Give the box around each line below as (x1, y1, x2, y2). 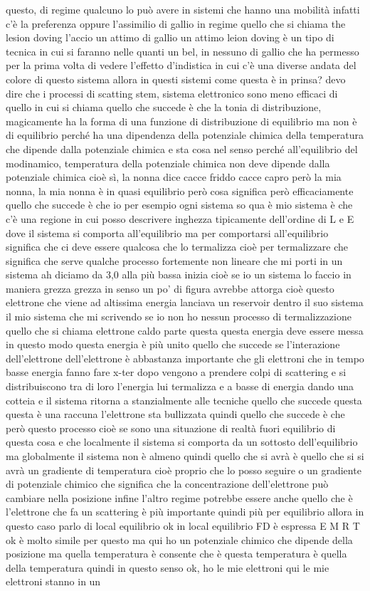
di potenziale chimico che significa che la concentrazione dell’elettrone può (6, 476, 329, 491)
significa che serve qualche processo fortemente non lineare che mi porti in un (6, 253, 343, 268)
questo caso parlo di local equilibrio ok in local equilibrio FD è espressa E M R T (6, 518, 360, 533)
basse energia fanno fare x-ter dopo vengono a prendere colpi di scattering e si (6, 365, 347, 380)
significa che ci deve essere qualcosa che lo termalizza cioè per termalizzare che (6, 239, 349, 254)
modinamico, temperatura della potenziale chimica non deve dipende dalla (6, 155, 330, 170)
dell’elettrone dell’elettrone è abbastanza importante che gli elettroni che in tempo (6, 350, 364, 365)
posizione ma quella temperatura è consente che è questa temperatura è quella (6, 546, 347, 561)
